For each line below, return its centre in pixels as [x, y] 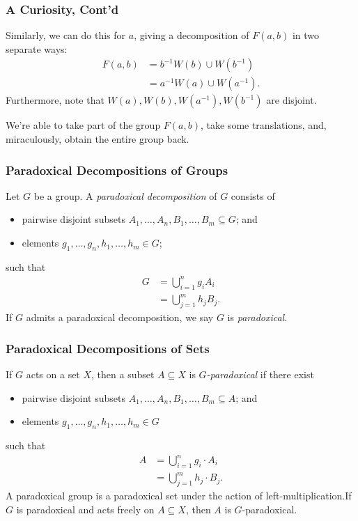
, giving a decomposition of [192, 35]
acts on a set [53, 374]
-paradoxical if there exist [260, 374]
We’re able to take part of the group [83, 125]
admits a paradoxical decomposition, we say [120, 317]
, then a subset [123, 374]
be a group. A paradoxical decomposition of [125, 195]
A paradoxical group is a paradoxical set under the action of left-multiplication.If [179, 496]
